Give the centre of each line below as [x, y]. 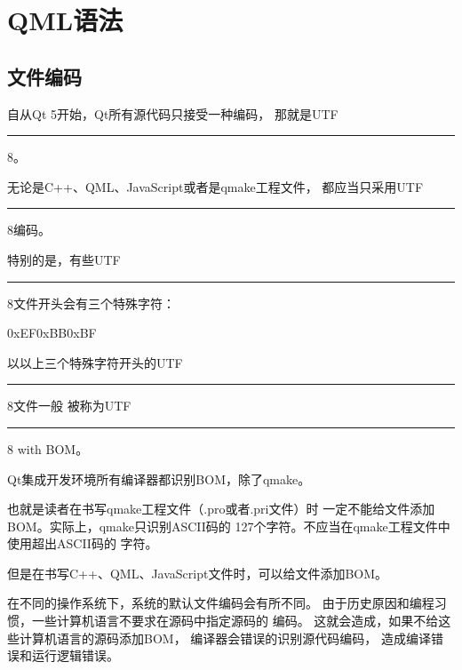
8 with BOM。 [48, 448]
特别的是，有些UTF [64, 259]
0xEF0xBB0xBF [52, 333]
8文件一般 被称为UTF [69, 406]
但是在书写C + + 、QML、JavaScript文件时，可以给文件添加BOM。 [198, 573]
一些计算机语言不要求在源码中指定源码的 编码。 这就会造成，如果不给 [235, 621]
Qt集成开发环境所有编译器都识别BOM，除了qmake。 [159, 479]
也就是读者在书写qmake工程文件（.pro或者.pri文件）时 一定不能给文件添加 [221, 509]
